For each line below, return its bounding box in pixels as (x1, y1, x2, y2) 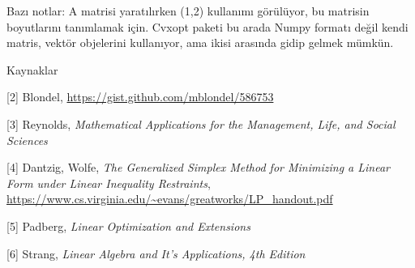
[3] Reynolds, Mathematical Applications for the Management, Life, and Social (6, 115, 396, 132)
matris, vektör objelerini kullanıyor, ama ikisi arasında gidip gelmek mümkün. (6, 34, 394, 51)
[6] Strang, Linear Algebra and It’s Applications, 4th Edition (6, 245, 306, 262)
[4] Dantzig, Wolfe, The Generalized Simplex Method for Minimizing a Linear (6, 159, 390, 176)
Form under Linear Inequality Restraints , (6, 174, 211, 191)
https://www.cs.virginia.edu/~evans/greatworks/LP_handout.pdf (6, 190, 333, 207)
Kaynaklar (6, 61, 58, 78)
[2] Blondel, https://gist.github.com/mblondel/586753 (6, 88, 274, 105)
